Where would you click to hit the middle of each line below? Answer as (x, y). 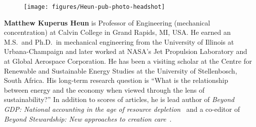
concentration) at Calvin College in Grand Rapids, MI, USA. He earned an (117, 32)
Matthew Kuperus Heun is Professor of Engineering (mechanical (107, 22)
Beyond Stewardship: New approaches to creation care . (88, 118)
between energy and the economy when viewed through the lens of (104, 89)
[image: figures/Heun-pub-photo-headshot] (94, 7)
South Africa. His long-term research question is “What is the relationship (116, 80)
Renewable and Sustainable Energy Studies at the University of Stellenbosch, (121, 70)
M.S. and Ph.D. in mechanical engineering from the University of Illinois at (119, 41)
